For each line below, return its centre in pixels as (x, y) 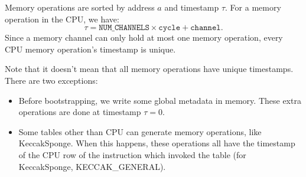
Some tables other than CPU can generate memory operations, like (140, 131)
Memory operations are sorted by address (80, 7)
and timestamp (192, 7)
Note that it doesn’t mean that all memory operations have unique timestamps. (149, 69)
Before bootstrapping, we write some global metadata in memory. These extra (160, 100)
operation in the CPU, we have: (62, 19)
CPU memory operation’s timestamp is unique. (90, 49)
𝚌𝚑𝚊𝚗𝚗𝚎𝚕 (206, 28)
